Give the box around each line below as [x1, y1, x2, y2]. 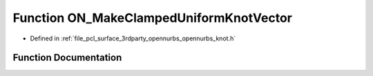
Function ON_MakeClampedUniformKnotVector [12, 10, 293, 25]
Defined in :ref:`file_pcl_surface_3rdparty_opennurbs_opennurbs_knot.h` [30, 34, 236, 42]
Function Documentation [12, 52, 122, 64]
